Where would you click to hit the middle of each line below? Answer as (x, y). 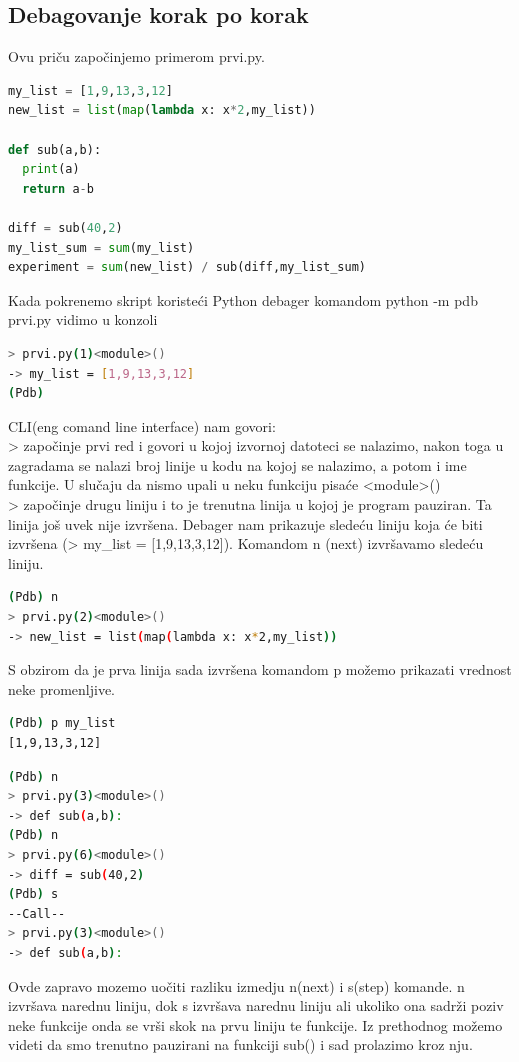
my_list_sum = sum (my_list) (101, 247)
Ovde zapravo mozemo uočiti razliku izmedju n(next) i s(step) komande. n (236, 985)
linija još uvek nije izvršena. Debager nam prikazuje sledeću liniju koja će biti (245, 523)
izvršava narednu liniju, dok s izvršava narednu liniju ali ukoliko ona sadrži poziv (256, 1005)
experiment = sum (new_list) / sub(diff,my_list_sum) (187, 267)
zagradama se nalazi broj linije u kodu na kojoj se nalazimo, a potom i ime (237, 464)
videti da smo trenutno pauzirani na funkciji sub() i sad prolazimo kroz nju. (240, 1044)
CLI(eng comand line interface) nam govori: (142, 425)
